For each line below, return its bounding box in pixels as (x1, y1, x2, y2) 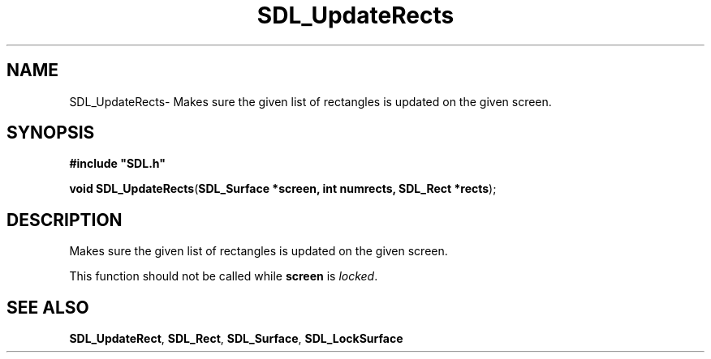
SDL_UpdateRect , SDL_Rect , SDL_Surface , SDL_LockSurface (69, 331, 403, 346)
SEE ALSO (6, 297, 89, 318)
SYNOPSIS (6, 122, 95, 143)
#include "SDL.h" (69, 156, 166, 171)
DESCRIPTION (6, 209, 123, 230)
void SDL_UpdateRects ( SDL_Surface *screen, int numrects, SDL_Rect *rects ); (69, 182, 497, 196)
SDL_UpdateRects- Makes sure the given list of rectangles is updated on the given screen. (69, 94, 552, 109)
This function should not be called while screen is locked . (69, 269, 378, 284)
